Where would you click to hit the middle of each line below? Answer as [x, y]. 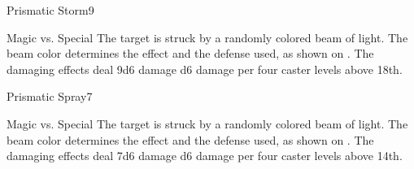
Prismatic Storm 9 [50, 10]
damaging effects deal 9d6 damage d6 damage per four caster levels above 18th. [205, 69]
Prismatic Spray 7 [50, 96]
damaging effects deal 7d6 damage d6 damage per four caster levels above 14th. [205, 156]
